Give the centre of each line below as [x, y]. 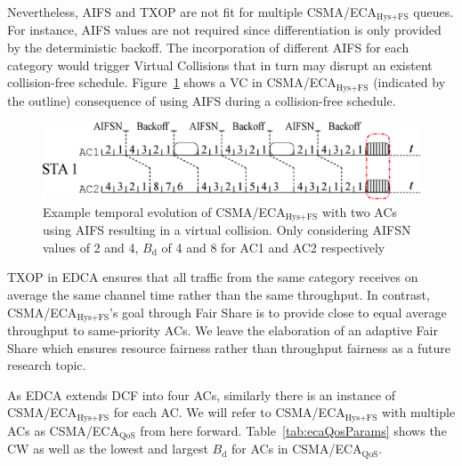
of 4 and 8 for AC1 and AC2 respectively [273, 247]
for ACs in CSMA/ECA [297, 449]
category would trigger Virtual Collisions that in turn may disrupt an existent [220, 64]
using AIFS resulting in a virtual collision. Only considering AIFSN [227, 230]
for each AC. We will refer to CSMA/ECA [229, 412]
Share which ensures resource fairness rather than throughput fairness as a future [229, 347]
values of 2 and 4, [91, 247]
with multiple [419, 412]
